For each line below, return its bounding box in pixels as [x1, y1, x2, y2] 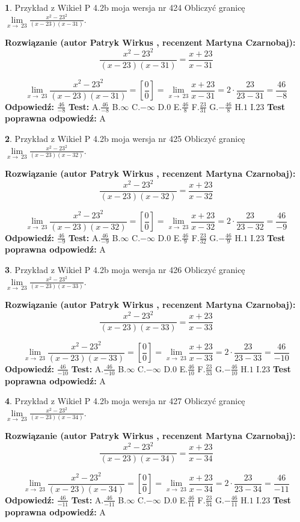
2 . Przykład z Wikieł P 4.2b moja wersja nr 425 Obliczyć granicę [5, 132, 245, 145]
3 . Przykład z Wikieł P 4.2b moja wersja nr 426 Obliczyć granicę [5, 263, 245, 276]
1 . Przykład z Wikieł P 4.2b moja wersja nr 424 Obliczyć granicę [5, 1, 245, 13]
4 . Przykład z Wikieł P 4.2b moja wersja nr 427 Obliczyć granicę [5, 395, 245, 407]
